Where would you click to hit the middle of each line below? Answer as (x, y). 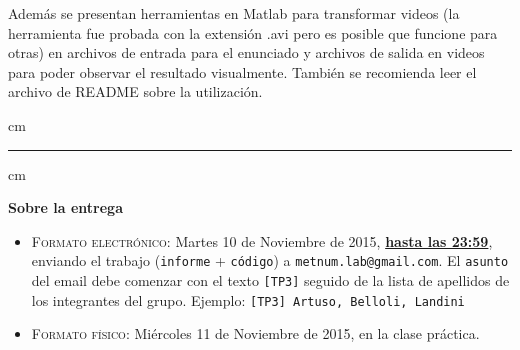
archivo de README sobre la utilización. (135, 91)
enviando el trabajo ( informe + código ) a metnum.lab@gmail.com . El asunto (270, 260)
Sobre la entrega (65, 207)
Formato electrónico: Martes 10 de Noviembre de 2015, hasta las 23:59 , (262, 240)
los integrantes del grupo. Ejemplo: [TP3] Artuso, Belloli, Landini (248, 299)
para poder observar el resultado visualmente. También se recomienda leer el (242, 71)
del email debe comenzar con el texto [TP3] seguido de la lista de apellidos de (270, 280)
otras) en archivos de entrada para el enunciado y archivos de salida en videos (246, 52)
